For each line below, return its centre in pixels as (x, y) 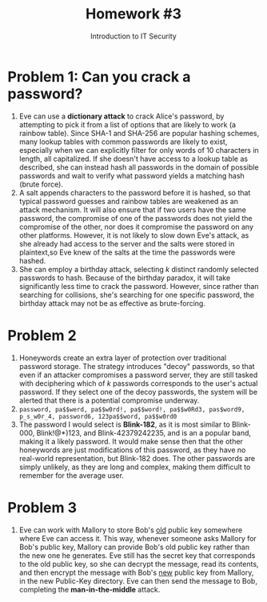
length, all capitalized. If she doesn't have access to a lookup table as (133, 159)
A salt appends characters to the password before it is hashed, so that (135, 192)
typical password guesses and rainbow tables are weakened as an (129, 201)
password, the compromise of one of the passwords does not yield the (135, 218)
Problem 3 (42, 507)
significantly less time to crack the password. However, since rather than (139, 286)
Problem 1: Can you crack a (99, 76)
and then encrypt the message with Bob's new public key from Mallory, (136, 572)
